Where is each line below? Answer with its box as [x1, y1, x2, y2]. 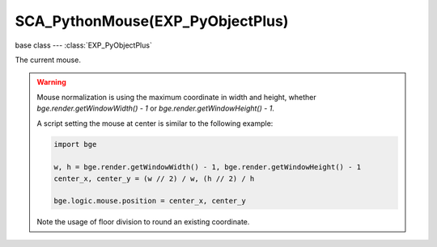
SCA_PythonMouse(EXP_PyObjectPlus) [15, 12, 289, 30]
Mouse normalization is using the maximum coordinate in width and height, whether [36, 92, 317, 102]
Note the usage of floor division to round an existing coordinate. [36, 217, 250, 227]
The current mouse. [15, 55, 81, 65]
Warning [36, 77, 66, 87]
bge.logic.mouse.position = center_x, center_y [53, 196, 246, 206]
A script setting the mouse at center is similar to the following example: [36, 118, 274, 128]
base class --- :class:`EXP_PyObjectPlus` [15, 40, 153, 50]
